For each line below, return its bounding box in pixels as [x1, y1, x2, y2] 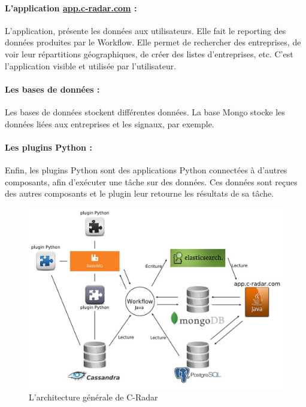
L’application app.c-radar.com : [5, 1, 137, 14]
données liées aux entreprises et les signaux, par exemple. [5, 117, 214, 130]
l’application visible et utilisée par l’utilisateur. [5, 59, 177, 72]
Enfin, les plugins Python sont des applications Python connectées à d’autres [5, 163, 287, 176]
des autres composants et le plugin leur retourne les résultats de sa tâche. [5, 187, 274, 200]
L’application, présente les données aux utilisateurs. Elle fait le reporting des [5, 24, 286, 36]
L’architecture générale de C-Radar [29, 391, 158, 403]
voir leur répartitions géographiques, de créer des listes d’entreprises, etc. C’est [5, 47, 293, 60]
